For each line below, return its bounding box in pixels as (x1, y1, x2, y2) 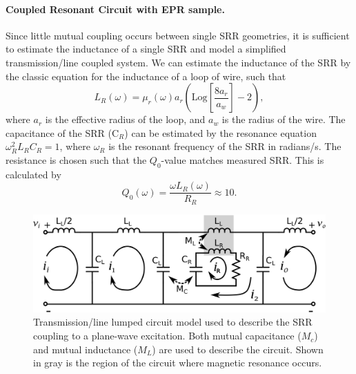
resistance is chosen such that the (6, 152, 147, 167)
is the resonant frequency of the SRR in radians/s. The (108, 139, 342, 153)
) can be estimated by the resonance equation (124, 125, 317, 140)
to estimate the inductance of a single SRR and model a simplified (6, 41, 286, 56)
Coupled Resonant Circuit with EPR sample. (6, 1, 225, 16)
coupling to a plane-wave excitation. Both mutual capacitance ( (33, 328, 301, 343)
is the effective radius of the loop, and (45, 112, 206, 127)
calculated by (6, 167, 61, 181)
